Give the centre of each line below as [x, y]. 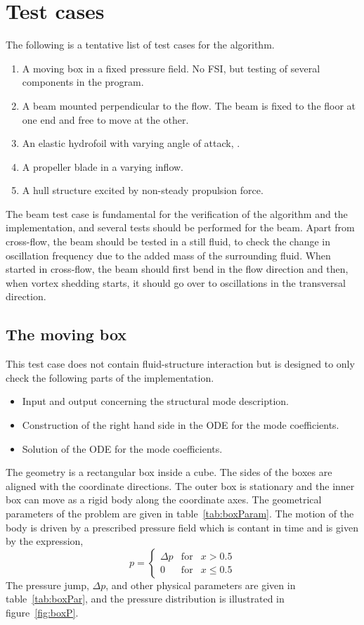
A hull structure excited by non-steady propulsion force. [143, 190]
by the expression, [45, 541]
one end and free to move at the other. [105, 119]
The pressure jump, [47, 585]
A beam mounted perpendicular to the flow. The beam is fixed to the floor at [189, 105]
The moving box [66, 334]
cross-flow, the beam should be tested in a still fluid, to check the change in [168, 241]
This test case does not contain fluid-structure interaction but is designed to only [180, 364]
